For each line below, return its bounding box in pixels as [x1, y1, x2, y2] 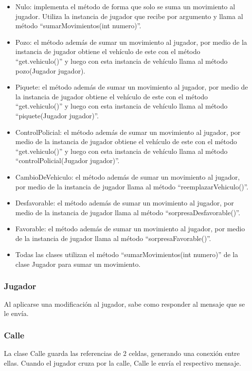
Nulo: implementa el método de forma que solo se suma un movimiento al [15, 1, 235, 11]
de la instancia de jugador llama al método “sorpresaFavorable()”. [15, 233, 211, 243]
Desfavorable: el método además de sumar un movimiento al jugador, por [15, 198, 234, 208]
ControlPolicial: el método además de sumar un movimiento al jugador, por [15, 127, 241, 137]
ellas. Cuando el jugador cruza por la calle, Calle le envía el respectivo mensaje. [4, 357, 241, 368]
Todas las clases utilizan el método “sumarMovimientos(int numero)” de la [15, 249, 238, 260]
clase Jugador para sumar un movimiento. [15, 259, 141, 269]
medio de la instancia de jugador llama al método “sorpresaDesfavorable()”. [15, 207, 240, 217]
